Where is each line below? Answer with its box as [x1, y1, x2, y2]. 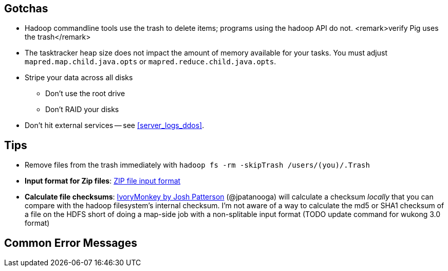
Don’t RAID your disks [45, 105, 119, 114]
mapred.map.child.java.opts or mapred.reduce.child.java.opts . [25, 57, 276, 66]
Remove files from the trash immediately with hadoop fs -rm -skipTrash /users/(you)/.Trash [25, 160, 370, 170]
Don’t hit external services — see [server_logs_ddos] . [25, 121, 204, 130]
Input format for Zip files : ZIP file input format [25, 176, 181, 186]
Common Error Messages [4, 236, 137, 249]
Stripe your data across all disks [25, 73, 133, 82]
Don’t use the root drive [45, 89, 125, 98]
